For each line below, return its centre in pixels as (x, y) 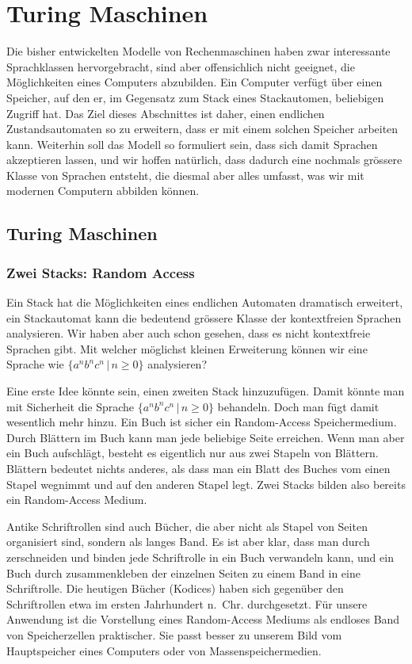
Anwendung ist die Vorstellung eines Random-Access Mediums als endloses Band (203, 619)
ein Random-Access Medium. (77, 500)
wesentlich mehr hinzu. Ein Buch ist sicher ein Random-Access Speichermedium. (202, 422)
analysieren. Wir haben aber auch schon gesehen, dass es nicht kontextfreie (189, 333)
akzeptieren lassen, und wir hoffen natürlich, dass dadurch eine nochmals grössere (204, 160)
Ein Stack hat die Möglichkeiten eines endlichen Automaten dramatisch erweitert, (205, 302)
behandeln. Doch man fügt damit (298, 406)
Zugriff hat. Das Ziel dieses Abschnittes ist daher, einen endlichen (166, 113)
